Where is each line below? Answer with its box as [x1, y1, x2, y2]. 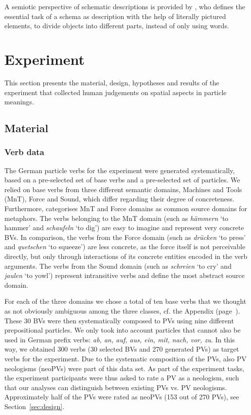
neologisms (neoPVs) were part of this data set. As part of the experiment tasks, [4, 363, 245, 373]
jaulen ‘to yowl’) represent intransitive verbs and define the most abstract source [4, 270, 245, 280]
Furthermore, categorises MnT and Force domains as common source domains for [4, 203, 247, 214]
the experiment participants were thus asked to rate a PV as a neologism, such [4, 373, 239, 383]
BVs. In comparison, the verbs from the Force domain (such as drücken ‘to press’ [4, 232, 246, 242]
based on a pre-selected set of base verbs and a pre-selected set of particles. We [4, 175, 240, 185]
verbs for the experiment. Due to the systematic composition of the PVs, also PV [4, 353, 247, 363]
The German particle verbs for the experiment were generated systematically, [4, 165, 235, 175]
